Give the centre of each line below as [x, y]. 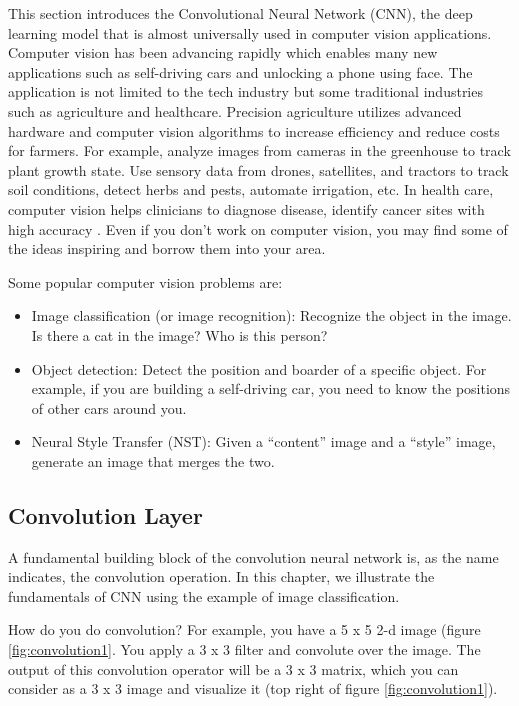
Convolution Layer [105, 514]
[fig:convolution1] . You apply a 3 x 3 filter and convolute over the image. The [244, 649]
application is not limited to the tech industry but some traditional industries [245, 91]
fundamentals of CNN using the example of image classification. [204, 595]
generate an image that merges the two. [153, 460]
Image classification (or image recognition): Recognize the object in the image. [271, 315]
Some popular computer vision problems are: [145, 281]
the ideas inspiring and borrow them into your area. [167, 248]
